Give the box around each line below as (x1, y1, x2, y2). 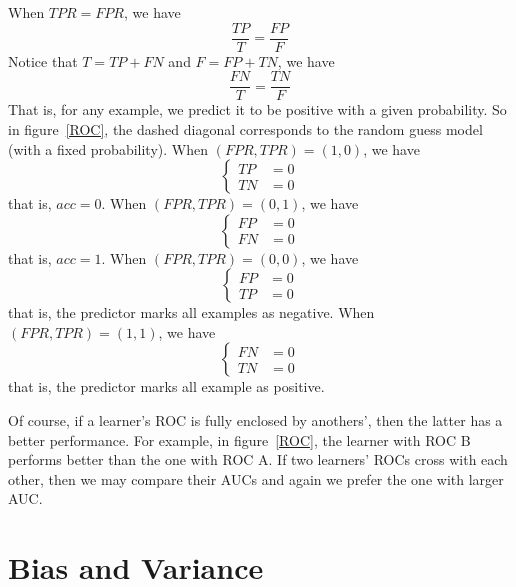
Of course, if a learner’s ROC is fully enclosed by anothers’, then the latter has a (8, 410, 503, 431)
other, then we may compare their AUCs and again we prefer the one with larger (8, 468, 504, 489)
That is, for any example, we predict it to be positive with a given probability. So (8, 99, 507, 120)
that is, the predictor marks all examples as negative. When (8, 302, 375, 323)
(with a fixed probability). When (8, 138, 208, 159)
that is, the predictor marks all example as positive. (8, 376, 325, 397)
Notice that (8, 50, 78, 71)
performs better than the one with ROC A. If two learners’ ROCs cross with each (8, 449, 508, 470)
